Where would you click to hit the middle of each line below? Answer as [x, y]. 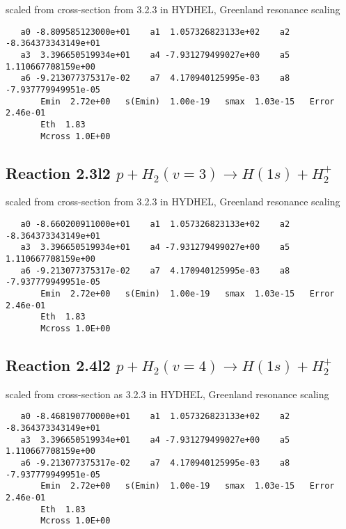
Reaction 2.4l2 [58, 364]
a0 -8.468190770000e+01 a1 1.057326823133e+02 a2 [155, 417]
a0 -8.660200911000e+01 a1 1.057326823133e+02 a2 [155, 224]
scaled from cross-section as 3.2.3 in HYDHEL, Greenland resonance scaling [167, 394]
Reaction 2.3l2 [58, 172]
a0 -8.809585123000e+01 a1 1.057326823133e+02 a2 [155, 32]
